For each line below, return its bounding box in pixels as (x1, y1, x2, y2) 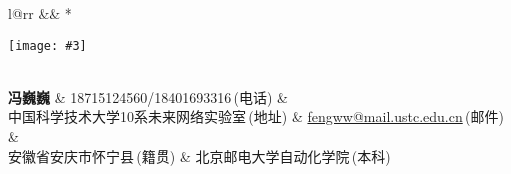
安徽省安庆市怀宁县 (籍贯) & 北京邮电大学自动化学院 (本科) (8, 145, 391, 166)
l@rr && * (8, 3, 72, 23)
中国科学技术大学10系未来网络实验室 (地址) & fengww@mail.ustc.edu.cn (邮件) (8, 106, 504, 127)
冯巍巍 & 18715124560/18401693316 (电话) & (8, 86, 289, 107)
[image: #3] (8, 38, 87, 53)
